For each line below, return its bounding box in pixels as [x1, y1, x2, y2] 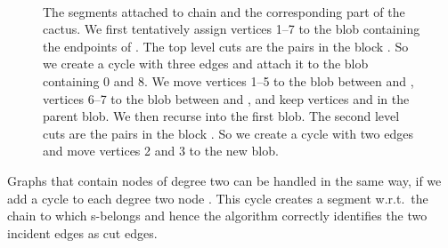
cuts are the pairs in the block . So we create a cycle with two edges [43, 124, 413, 142]
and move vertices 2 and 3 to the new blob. [43, 141, 279, 160]
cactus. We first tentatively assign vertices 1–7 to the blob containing [43, 20, 420, 38]
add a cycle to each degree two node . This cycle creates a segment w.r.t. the [7, 188, 428, 207]
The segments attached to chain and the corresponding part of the [43, 2, 405, 20]
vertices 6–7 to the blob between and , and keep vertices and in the [43, 89, 410, 108]
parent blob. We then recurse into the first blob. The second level [43, 107, 400, 125]
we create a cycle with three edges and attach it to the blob [43, 54, 369, 73]
